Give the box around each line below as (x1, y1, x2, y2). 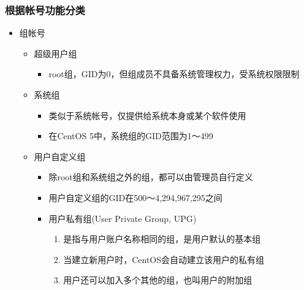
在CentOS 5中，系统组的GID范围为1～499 (48, 129, 213, 142)
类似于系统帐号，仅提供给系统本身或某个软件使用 (48, 109, 246, 121)
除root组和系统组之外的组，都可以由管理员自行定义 (48, 170, 253, 183)
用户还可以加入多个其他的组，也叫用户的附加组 (63, 273, 253, 286)
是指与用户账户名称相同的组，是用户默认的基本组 (63, 232, 261, 245)
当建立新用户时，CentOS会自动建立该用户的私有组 (63, 253, 265, 265)
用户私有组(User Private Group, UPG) (48, 212, 197, 224)
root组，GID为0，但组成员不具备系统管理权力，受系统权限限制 (48, 67, 300, 80)
